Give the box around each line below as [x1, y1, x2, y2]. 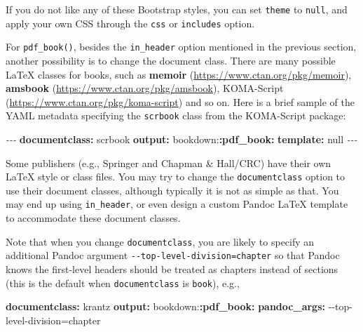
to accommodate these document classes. [6, 211, 181, 225]
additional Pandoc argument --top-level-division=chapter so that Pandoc [6, 248, 340, 263]
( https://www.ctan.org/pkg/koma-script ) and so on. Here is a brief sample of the [6, 94, 355, 109]
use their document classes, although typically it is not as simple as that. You [6, 182, 339, 197]
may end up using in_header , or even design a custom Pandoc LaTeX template [6, 197, 348, 211]
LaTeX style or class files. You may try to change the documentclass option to [6, 169, 345, 184]
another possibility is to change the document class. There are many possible [6, 53, 336, 67]
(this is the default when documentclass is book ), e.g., [6, 275, 240, 290]
